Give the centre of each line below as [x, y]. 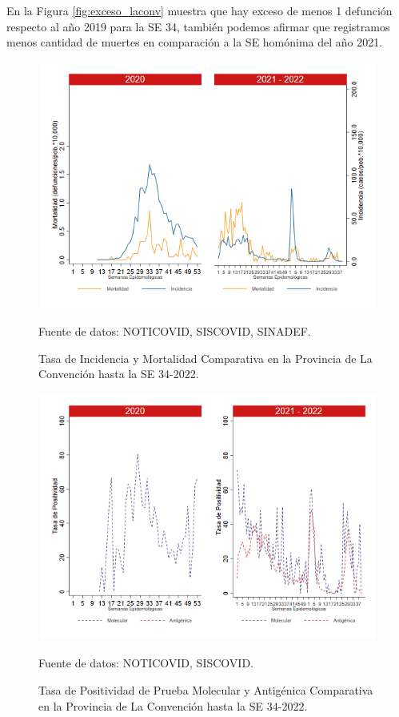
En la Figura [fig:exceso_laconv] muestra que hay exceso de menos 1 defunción [199, 10]
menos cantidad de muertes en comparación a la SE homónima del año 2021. [195, 42]
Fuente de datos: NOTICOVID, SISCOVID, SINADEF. [175, 331]
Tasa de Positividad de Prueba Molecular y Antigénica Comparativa [206, 690]
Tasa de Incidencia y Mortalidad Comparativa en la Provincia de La [205, 358]
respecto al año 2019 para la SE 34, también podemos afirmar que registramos [198, 26]
